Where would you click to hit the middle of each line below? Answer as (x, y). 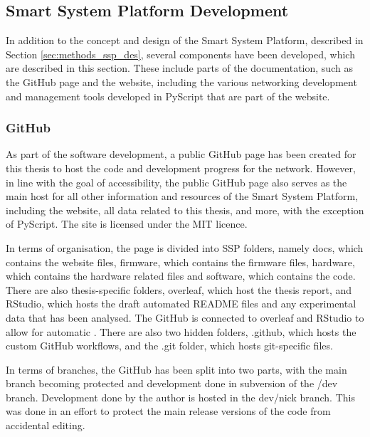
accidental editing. (46, 425)
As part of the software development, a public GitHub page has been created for (181, 154)
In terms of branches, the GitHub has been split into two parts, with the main (176, 369)
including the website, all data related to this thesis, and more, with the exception (185, 210)
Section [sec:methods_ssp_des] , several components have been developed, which (180, 54)
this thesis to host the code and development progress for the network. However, (181, 168)
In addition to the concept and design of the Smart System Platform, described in (185, 40)
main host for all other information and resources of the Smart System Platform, (182, 196)
